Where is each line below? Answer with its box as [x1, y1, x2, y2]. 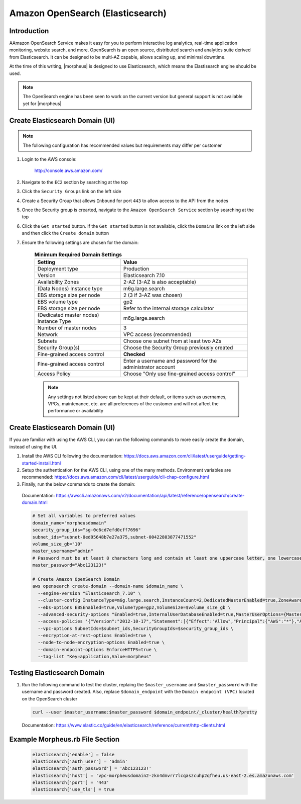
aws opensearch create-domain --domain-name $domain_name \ [32, 583, 184, 589]
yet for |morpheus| [23, 101, 62, 107]
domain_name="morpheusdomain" [32, 520, 107, 525]
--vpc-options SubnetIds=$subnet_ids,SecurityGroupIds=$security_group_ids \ [38, 626, 234, 631]
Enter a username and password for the [123, 358, 217, 365]
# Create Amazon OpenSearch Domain [32, 576, 120, 582]
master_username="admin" [32, 548, 94, 554]
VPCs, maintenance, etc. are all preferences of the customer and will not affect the [48, 401, 219, 407]
